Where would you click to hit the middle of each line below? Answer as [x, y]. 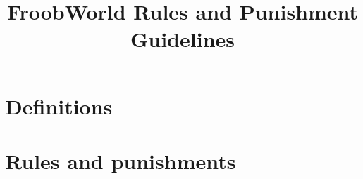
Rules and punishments [121, 160]
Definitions [59, 106]
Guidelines [182, 39]
